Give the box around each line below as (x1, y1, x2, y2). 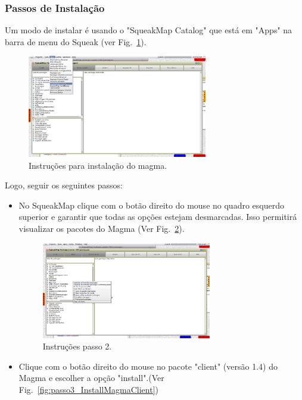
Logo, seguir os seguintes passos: (5, 179, 123, 191)
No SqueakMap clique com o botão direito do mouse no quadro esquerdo (18, 199, 284, 211)
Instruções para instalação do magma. (29, 159, 167, 171)
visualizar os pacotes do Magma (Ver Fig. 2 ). (18, 222, 185, 234)
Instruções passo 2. (42, 340, 112, 352)
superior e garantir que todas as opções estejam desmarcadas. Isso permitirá (18, 210, 297, 223)
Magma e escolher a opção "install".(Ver (18, 371, 164, 384)
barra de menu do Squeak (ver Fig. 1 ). (5, 35, 147, 48)
